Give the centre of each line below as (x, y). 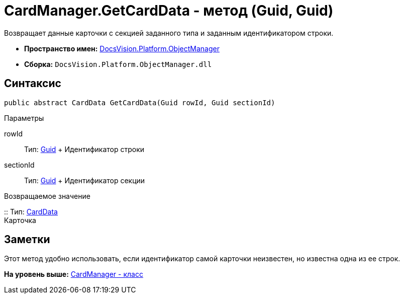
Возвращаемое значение (47, 196)
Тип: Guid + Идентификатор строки (84, 149)
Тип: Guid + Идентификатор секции (85, 180)
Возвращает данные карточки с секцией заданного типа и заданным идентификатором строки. (169, 33)
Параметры (24, 118)
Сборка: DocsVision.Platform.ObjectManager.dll (118, 64)
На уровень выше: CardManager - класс (74, 274)
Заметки (27, 240)
